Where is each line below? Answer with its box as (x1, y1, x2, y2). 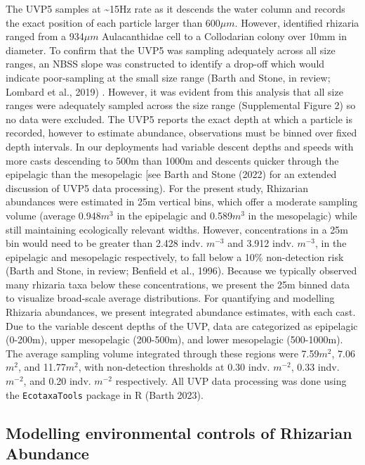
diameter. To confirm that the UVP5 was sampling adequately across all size (6, 42, 336, 57)
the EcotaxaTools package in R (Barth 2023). (6, 387, 204, 402)
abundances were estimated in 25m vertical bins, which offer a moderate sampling (6, 194, 358, 209)
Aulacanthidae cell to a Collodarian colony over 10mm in (102, 29, 347, 44)
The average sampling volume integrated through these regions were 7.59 (6, 345, 319, 360)
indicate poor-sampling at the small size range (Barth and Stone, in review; (6, 70, 331, 84)
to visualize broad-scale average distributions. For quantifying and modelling (6, 291, 335, 305)
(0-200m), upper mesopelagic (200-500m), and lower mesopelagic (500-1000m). (6, 332, 343, 347)
